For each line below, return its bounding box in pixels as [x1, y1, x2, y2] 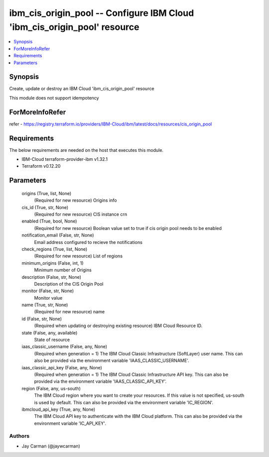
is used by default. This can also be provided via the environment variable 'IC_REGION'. [34, 399, 214, 405]
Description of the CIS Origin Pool [34, 281, 104, 287]
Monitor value [34, 295, 63, 301]
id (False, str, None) [21, 316, 62, 322]
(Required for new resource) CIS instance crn [34, 211, 127, 217]
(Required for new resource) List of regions [34, 253, 123, 259]
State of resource [34, 337, 70, 343]
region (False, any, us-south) [21, 385, 81, 391]
